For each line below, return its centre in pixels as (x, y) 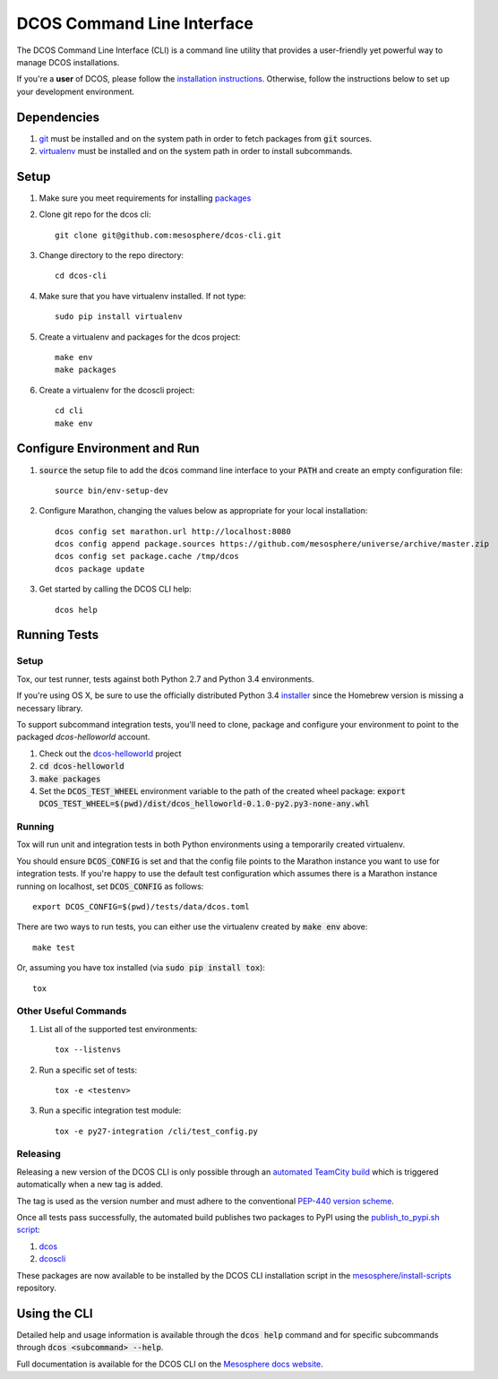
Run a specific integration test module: (110, 1110)
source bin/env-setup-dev (112, 490)
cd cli (69, 411)
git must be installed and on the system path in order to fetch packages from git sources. (205, 138)
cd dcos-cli (81, 276)
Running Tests (57, 635)
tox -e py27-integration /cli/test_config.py (157, 1131)
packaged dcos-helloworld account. (83, 737)
